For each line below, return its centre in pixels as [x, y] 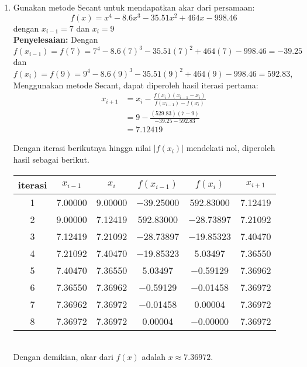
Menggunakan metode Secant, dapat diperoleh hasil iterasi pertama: [136, 85]
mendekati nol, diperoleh [231, 148]
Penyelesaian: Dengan [56, 40]
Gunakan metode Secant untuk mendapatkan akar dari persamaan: [134, 7]
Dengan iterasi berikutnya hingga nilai [82, 148]
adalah [153, 357]
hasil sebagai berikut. [51, 160]
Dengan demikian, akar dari [63, 357]
